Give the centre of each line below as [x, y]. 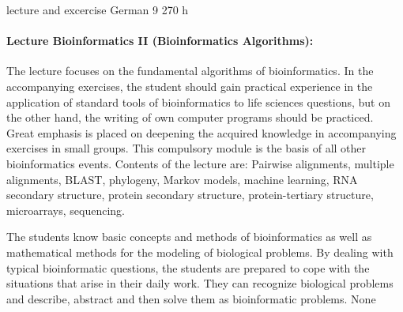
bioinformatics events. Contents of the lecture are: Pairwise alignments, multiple [200, 163]
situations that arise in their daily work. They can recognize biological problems [200, 283]
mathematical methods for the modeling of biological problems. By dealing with [200, 252]
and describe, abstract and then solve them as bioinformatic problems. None [191, 298]
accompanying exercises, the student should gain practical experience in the [190, 86]
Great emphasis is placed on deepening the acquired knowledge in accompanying [201, 132]
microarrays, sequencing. [66, 210]
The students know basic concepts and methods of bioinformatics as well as [189, 237]
